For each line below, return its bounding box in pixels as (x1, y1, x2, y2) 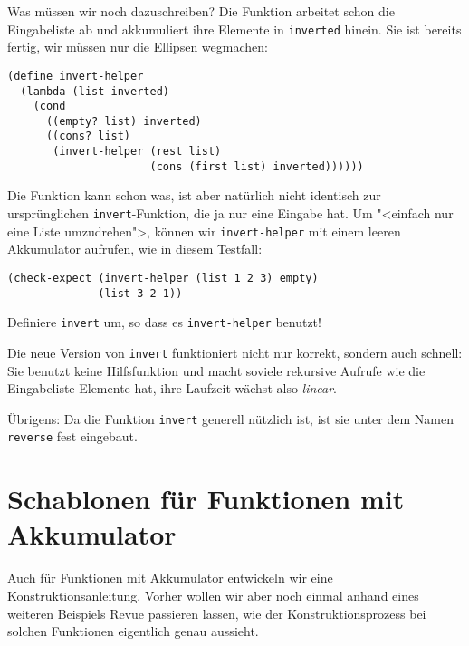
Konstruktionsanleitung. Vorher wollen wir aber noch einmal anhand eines (7, 585, 419, 604)
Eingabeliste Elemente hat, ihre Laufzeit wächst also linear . (7, 379, 338, 398)
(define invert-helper (7, 69, 144, 82)
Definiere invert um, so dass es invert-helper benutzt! (7, 313, 321, 332)
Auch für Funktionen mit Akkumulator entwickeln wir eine (7, 568, 333, 587)
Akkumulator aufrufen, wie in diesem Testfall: (7, 239, 263, 258)
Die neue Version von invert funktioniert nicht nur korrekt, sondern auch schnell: (7, 342, 463, 362)
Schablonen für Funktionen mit (7, 480, 405, 517)
